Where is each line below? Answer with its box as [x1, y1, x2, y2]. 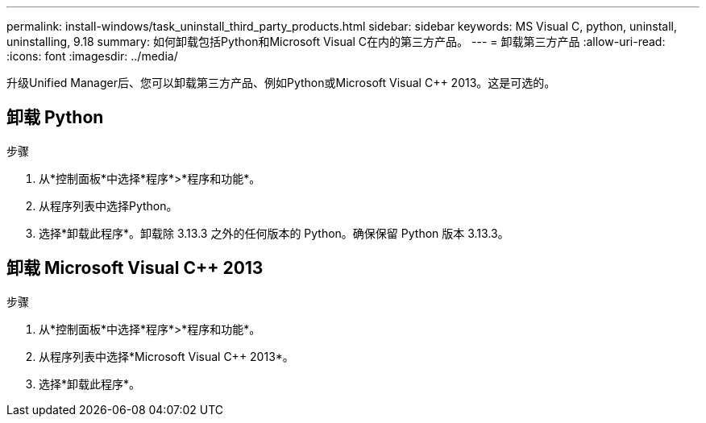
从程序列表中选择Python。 [39, 198, 178, 213]
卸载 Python [6, 107, 104, 128]
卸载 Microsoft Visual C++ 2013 [6, 258, 264, 279]
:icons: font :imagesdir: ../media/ [6, 49, 178, 63]
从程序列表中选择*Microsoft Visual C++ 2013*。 [39, 349, 294, 363]
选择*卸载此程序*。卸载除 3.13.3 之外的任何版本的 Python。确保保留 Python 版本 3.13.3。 [39, 226, 509, 240]
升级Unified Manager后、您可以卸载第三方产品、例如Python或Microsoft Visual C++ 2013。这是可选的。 [6, 76, 556, 89]
